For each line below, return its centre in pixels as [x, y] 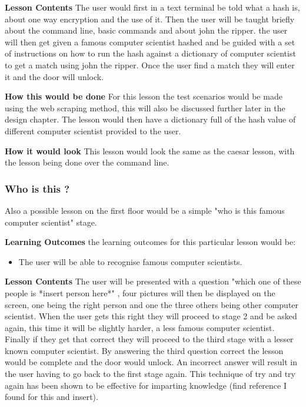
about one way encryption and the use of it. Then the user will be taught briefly [150, 19]
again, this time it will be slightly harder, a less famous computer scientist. [140, 327]
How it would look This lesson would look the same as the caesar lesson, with [150, 150]
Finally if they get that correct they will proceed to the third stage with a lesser [149, 339]
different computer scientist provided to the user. [93, 130]
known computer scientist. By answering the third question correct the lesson [144, 350]
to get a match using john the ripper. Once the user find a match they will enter [150, 64]
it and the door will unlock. [54, 76]
